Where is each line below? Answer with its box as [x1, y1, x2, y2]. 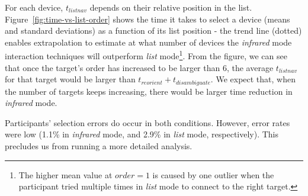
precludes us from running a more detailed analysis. [5, 140, 192, 152]
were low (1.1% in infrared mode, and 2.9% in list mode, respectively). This [5, 128, 279, 140]
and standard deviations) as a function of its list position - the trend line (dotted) [5, 24, 302, 37]
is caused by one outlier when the [152, 168, 274, 181]
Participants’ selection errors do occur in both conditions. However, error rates [5, 116, 290, 128]
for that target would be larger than [5, 73, 136, 85]
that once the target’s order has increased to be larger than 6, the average [5, 61, 274, 73]
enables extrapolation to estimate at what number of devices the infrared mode [5, 36, 292, 48]
